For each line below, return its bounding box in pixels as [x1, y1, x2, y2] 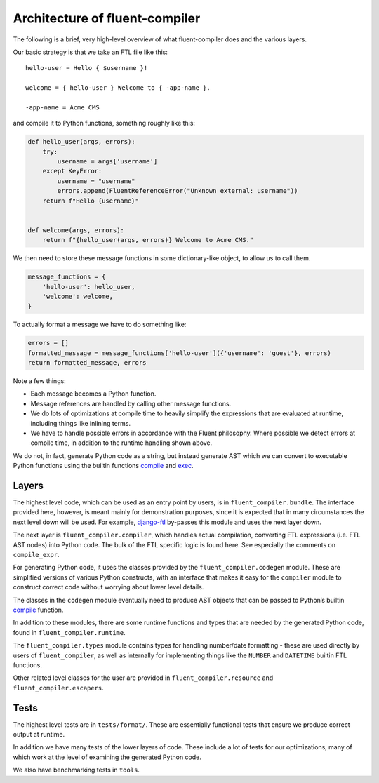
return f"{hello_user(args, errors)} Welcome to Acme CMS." [42, 236, 254, 244]
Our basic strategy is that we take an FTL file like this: [13, 48, 168, 56]
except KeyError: [42, 167, 102, 175]
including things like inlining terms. [30, 419, 131, 427]
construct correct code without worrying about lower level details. [13, 583, 204, 591]
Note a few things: [13, 377, 66, 385]
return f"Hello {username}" [42, 196, 140, 205]
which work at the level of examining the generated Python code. [13, 753, 201, 761]
